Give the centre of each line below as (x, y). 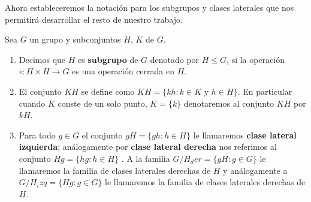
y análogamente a (255, 170)
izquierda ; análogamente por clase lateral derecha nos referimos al (148, 147)
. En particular (265, 91)
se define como (108, 91)
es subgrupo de (108, 59)
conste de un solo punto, (102, 103)
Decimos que (42, 59)
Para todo (37, 135)
